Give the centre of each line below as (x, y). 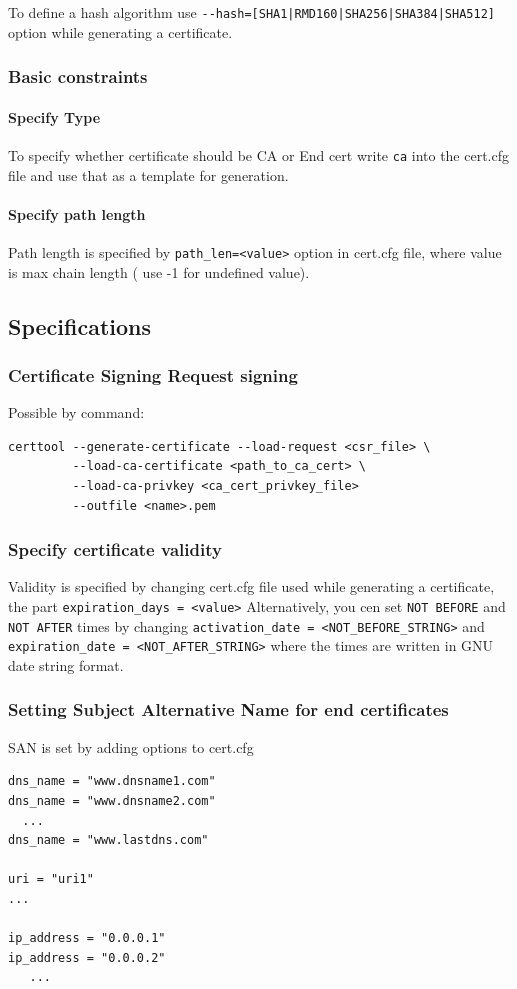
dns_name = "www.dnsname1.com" (112, 781)
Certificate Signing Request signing (153, 374)
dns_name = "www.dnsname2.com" (112, 800)
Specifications (80, 325)
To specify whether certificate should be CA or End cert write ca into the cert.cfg (258, 154)
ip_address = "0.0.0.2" (87, 957)
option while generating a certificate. (120, 31)
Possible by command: (76, 412)
